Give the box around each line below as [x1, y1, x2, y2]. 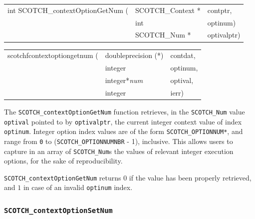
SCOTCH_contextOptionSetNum [4, 206, 113, 215]
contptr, [207, 4, 232, 15]
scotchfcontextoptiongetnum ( [7, 50, 98, 60]
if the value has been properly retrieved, [129, 172, 252, 182]
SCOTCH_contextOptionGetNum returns [4, 172, 121, 182]
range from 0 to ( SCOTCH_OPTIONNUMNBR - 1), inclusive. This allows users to [4, 135, 233, 146]
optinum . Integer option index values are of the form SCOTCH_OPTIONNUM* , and [4, 126, 243, 136]
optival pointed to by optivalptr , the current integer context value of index [4, 116, 242, 126]
